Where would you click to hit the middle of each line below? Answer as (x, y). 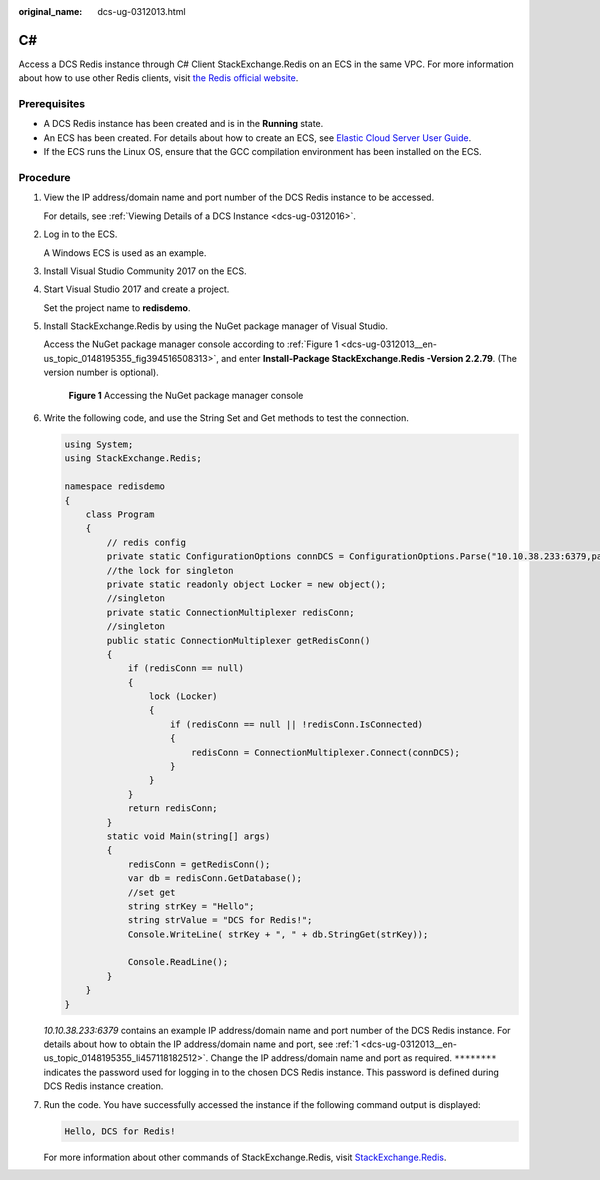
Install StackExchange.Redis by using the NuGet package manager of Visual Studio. (216, 326)
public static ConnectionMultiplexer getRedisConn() (238, 640)
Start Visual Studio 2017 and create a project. (136, 289)
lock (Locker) (183, 696)
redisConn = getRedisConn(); (199, 864)
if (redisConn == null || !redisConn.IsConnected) (297, 724)
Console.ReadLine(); (178, 962)
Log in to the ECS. (80, 234)
